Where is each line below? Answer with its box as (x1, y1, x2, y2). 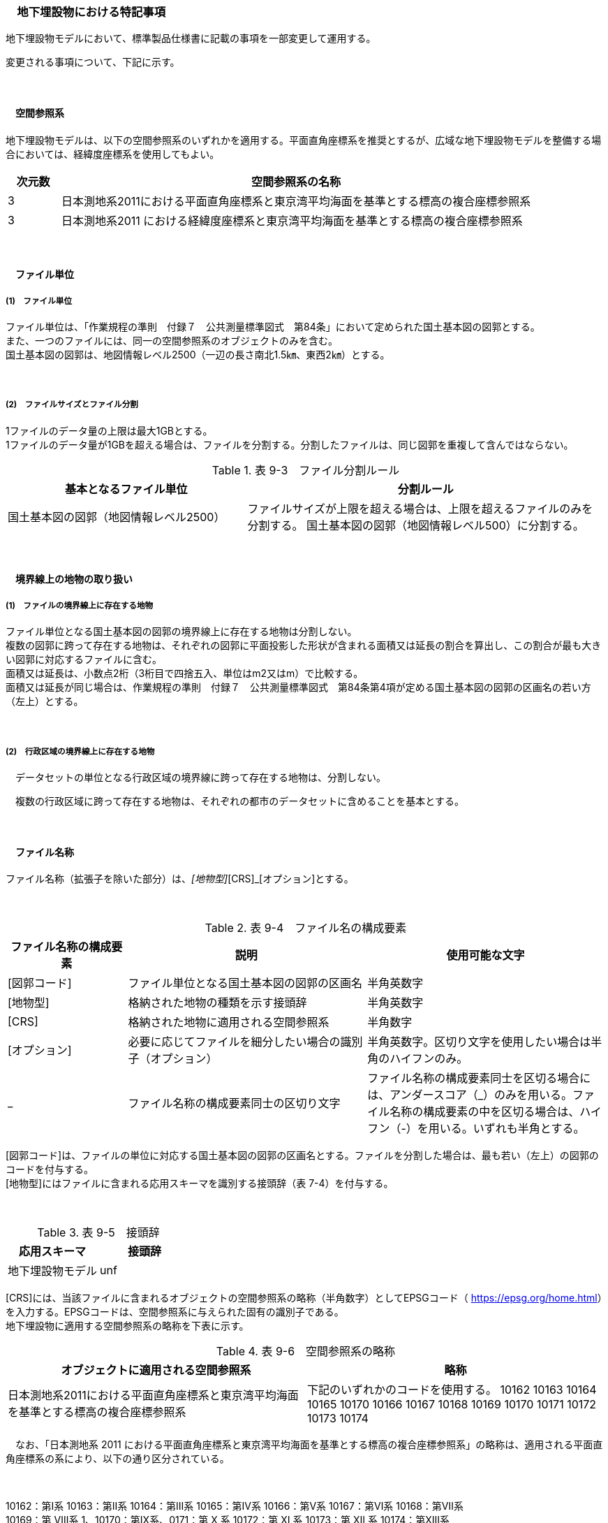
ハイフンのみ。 (390, 1051, 468, 1066)
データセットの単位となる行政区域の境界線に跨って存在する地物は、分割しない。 (15, 771, 386, 783)
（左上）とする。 (6, 695, 84, 708)
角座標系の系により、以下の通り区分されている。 (6, 1452, 230, 1465)
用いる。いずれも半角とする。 (428, 1121, 585, 1136)
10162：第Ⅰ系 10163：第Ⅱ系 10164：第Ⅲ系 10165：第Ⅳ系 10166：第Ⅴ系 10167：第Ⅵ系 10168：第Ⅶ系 (6, 1500, 464, 1513)
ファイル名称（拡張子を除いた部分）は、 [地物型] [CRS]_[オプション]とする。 (6, 873, 354, 885)
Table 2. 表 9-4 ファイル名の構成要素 (205, 921, 407, 935)
